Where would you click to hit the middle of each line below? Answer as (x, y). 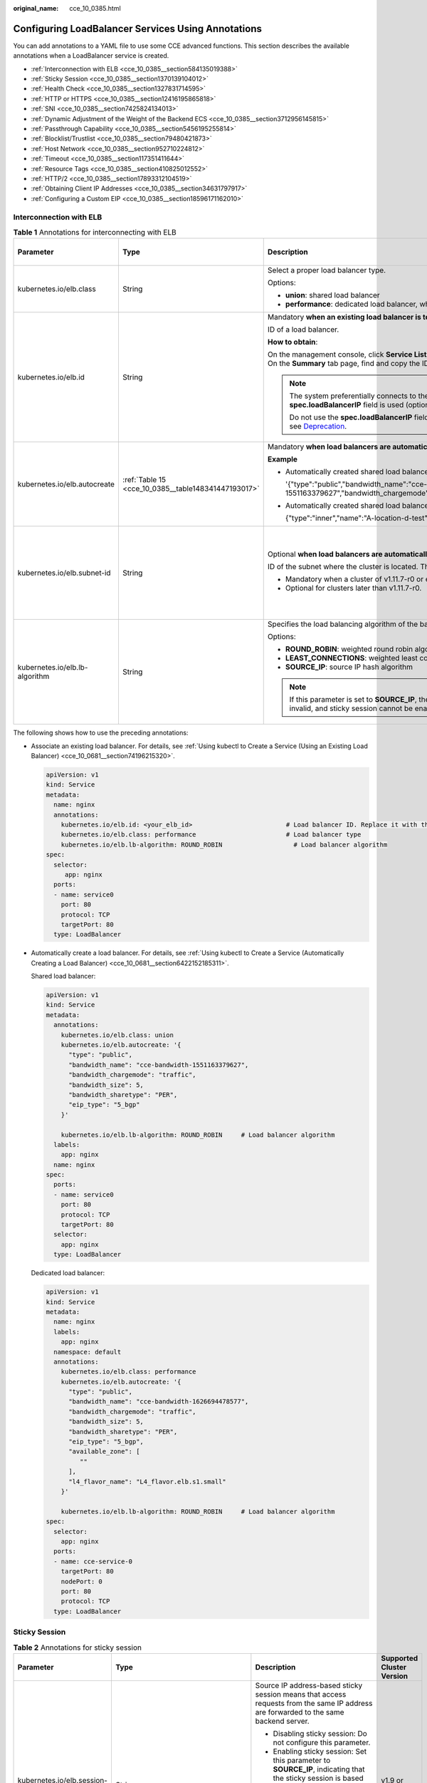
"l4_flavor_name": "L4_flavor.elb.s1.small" (148, 1481)
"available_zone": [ (104, 1452)
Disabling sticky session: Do (320, 1733)
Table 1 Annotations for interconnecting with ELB (95, 233)
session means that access (301, 1694)
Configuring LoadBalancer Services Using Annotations (138, 29)
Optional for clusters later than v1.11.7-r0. (353, 588)
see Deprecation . (318, 426)
